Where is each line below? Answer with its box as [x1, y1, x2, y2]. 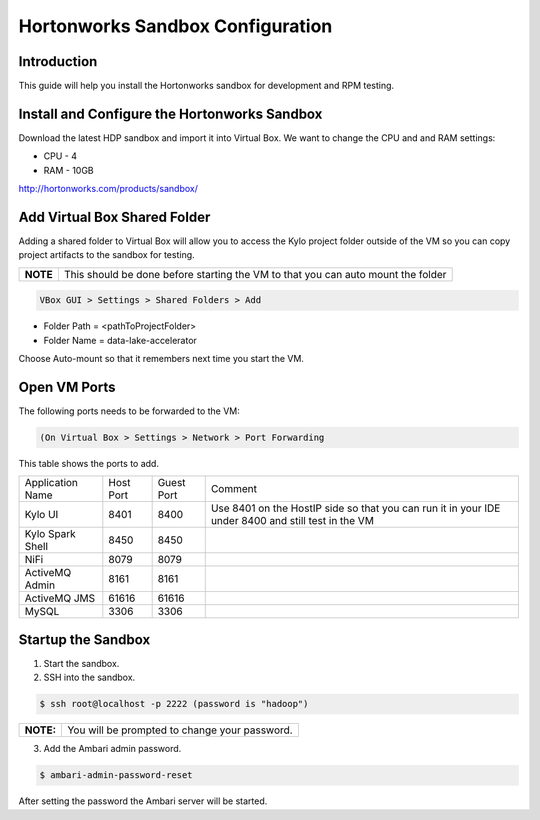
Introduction [18, 53, 98, 70]
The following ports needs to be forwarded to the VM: [18, 405, 240, 417]
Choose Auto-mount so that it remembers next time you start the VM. [18, 353, 305, 365]
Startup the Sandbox [18, 631, 151, 648]
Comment [210, 482, 257, 496]
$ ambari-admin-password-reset [39, 770, 194, 781]
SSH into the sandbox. [43, 671, 136, 684]
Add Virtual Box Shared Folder [18, 208, 211, 225]
